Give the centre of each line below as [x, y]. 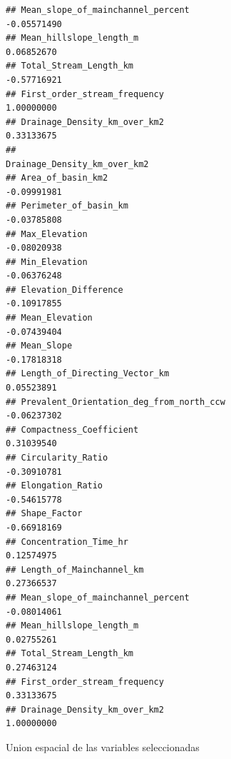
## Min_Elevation [47, 262]
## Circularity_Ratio [57, 458]
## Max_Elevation [47, 234]
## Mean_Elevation [49, 318]
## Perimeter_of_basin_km [67, 206]
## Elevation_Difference [65, 290]
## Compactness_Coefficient [72, 429]
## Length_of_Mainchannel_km [75, 569]
